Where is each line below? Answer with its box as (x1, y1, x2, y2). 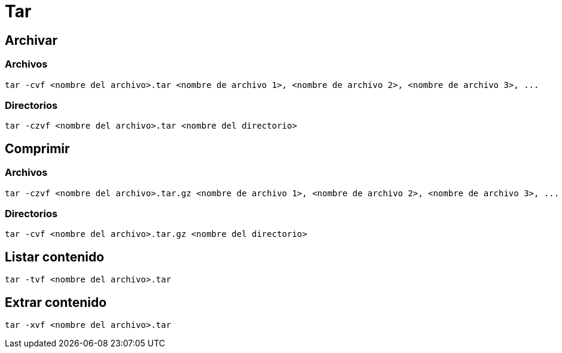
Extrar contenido (5, 294, 107, 310)
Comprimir (5, 141, 70, 156)
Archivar (5, 32, 57, 48)
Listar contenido (5, 249, 105, 264)
